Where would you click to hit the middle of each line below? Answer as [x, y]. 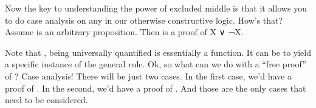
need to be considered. [46, 100]
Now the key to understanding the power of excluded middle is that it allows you [156, 8]
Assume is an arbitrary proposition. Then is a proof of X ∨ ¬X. [124, 32]
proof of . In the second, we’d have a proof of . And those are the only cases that [156, 88]
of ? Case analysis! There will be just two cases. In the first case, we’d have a [148, 76]
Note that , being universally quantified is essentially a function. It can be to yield [158, 52]
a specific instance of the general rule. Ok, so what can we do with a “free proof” [156, 64]
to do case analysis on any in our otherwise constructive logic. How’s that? [144, 20]
